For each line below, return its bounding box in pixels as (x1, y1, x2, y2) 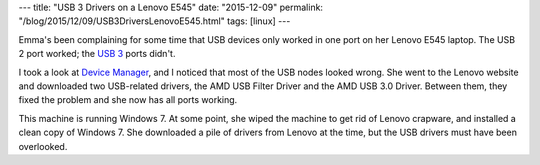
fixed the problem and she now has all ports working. (18, 94, 238, 106)
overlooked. (18, 140, 68, 152)
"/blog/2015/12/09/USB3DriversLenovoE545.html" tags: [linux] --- (18, 15, 291, 27)
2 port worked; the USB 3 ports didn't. (18, 48, 176, 60)
